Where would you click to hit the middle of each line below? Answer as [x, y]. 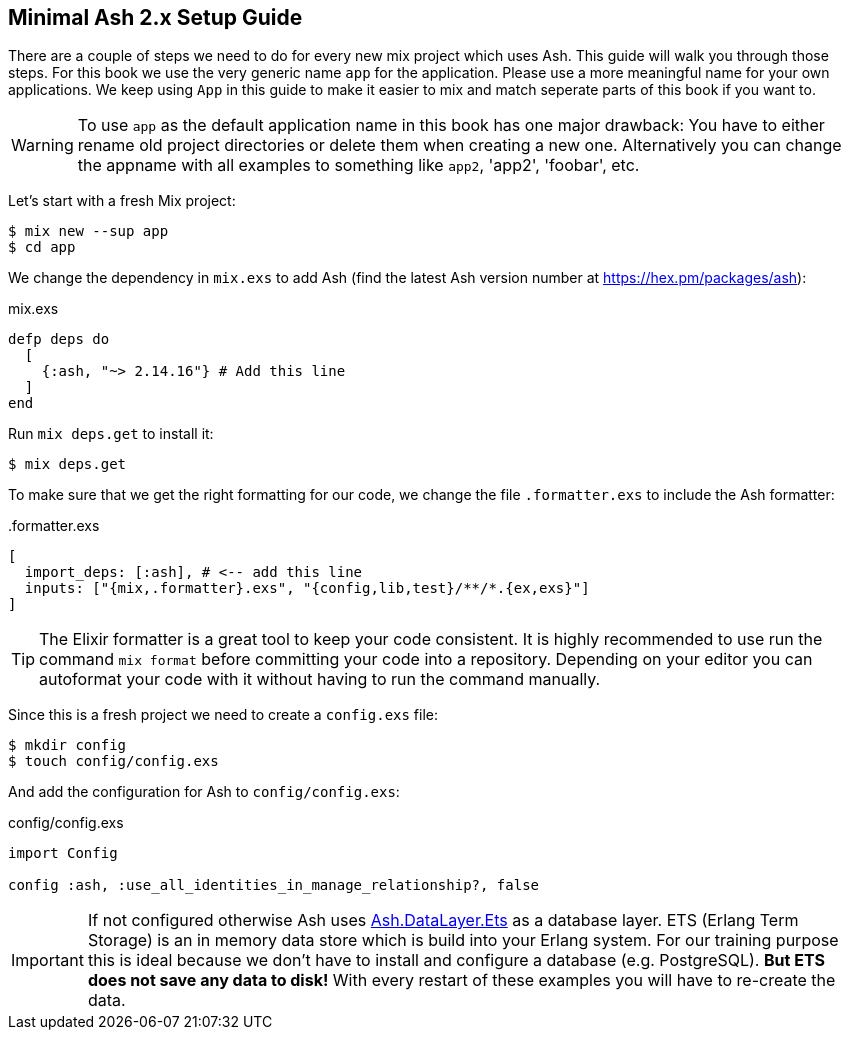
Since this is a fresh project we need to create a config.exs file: [223, 715]
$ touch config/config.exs [113, 761]
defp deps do [59, 339]
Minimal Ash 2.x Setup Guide [155, 17]
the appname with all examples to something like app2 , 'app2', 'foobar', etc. [358, 165]
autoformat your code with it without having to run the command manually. [320, 679]
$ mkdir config [67, 745]
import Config [63, 853]
